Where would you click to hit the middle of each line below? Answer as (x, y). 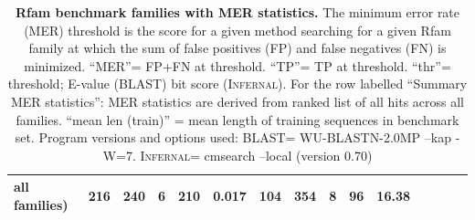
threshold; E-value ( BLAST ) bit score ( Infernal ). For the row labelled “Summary (237, 84)
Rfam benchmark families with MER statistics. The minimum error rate (237, 12)
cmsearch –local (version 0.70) (288, 155)
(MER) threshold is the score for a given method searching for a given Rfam (237, 30)
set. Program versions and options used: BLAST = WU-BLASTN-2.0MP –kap (233, 137)
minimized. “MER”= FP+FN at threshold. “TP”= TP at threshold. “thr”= (237, 65)
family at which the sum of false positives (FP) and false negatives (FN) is (237, 48)
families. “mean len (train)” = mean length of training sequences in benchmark (237, 119)
